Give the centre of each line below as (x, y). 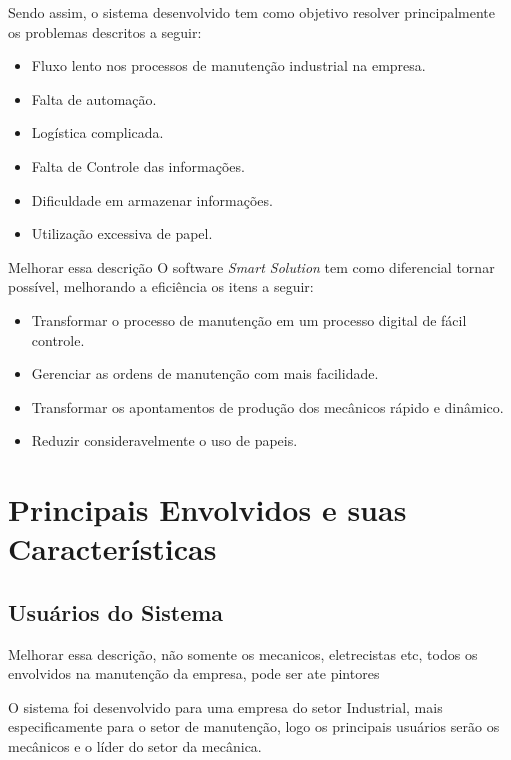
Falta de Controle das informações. (138, 165)
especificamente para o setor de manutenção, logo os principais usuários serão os (254, 726)
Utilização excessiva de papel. (122, 233)
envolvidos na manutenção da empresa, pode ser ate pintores (194, 673)
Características (112, 548)
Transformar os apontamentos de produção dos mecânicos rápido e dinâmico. (267, 406)
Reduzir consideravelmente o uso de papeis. (164, 440)
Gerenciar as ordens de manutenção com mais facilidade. (205, 373)
